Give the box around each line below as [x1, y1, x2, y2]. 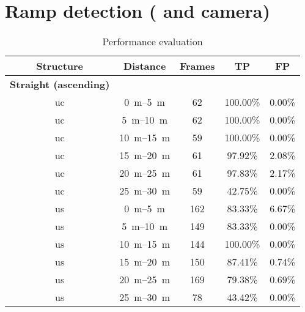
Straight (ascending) [10, 77, 110, 92]
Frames [179, 59, 215, 73]
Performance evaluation [102, 34, 203, 49]
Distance [123, 59, 166, 73]
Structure [36, 59, 84, 73]
